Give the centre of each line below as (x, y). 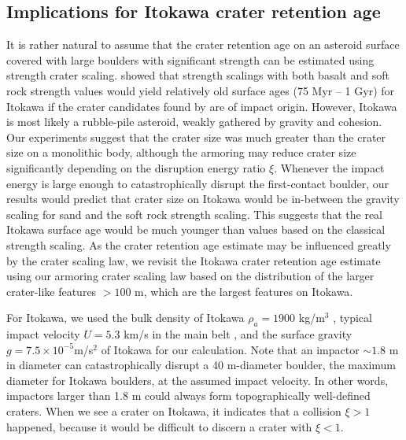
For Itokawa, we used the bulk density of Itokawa (125, 318)
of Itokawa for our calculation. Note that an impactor (230, 349)
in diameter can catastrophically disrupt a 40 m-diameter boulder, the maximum (201, 365)
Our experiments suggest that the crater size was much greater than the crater (196, 137)
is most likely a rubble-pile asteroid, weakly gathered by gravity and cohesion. (194, 122)
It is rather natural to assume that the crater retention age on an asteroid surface (203, 44)
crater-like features (52, 291)
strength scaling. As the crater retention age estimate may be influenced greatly (199, 244)
